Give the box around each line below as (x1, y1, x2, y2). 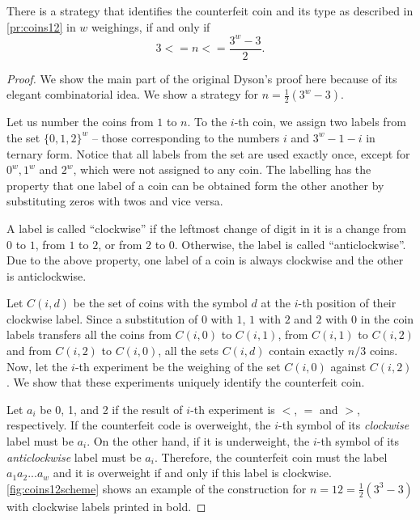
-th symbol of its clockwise (278, 416, 409, 433)
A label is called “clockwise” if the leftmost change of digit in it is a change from (6, 219, 406, 236)
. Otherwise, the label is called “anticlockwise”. (174, 235, 406, 252)
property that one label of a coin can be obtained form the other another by (6, 176, 384, 193)
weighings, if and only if (91, 18, 210, 35)
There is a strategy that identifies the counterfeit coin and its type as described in (6, 2, 414, 19)
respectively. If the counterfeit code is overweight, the (6, 416, 271, 433)
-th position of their (298, 294, 397, 311)
